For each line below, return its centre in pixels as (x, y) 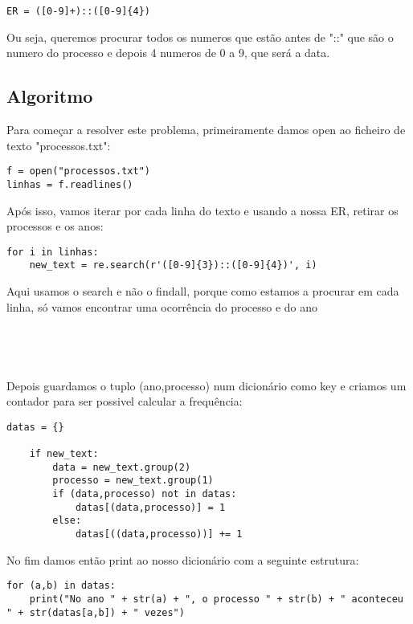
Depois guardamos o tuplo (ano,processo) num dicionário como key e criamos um (206, 385)
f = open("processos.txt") (78, 171)
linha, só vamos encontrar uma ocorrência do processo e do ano (162, 306)
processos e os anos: (55, 226)
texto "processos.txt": (59, 145)
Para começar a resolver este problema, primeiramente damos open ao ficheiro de (206, 130)
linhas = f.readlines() (70, 184)
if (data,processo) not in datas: (145, 494)
